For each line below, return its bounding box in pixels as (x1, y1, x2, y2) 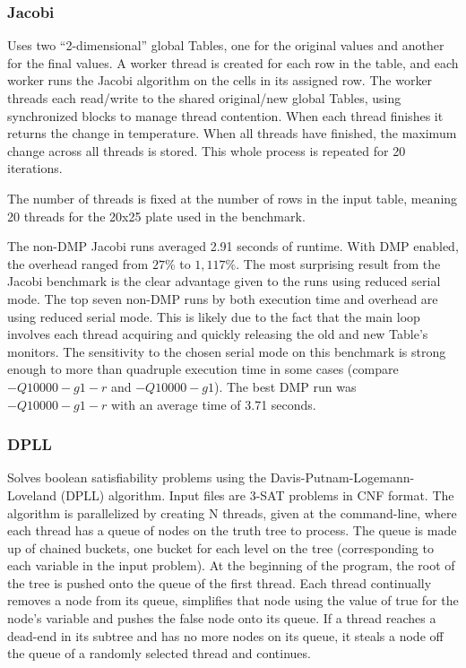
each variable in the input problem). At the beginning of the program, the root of (7, 556, 455, 575)
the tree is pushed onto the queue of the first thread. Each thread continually (7, 573, 432, 592)
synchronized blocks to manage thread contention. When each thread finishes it (7, 106, 444, 125)
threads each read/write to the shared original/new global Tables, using (7, 89, 401, 107)
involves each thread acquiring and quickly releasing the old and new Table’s (7, 325, 428, 343)
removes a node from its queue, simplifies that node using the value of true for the (7, 591, 459, 610)
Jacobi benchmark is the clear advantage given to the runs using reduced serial (7, 272, 441, 291)
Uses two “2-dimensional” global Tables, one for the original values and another (7, 36, 444, 55)
